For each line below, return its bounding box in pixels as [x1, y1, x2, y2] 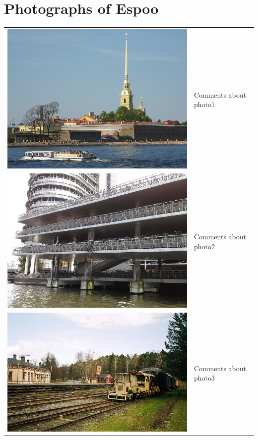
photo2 [193, 241, 215, 251]
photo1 [193, 99, 215, 110]
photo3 [193, 373, 215, 383]
